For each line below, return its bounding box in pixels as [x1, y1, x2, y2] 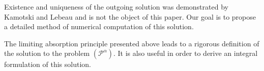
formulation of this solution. [4, 59, 91, 69]
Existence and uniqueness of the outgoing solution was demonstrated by [4, 2, 228, 12]
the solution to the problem [4, 48, 90, 58]
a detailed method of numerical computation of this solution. [4, 21, 194, 32]
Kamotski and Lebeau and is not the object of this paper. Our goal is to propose [4, 11, 256, 22]
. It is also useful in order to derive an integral [113, 48, 258, 58]
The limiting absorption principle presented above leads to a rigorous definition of [4, 38, 259, 48]
